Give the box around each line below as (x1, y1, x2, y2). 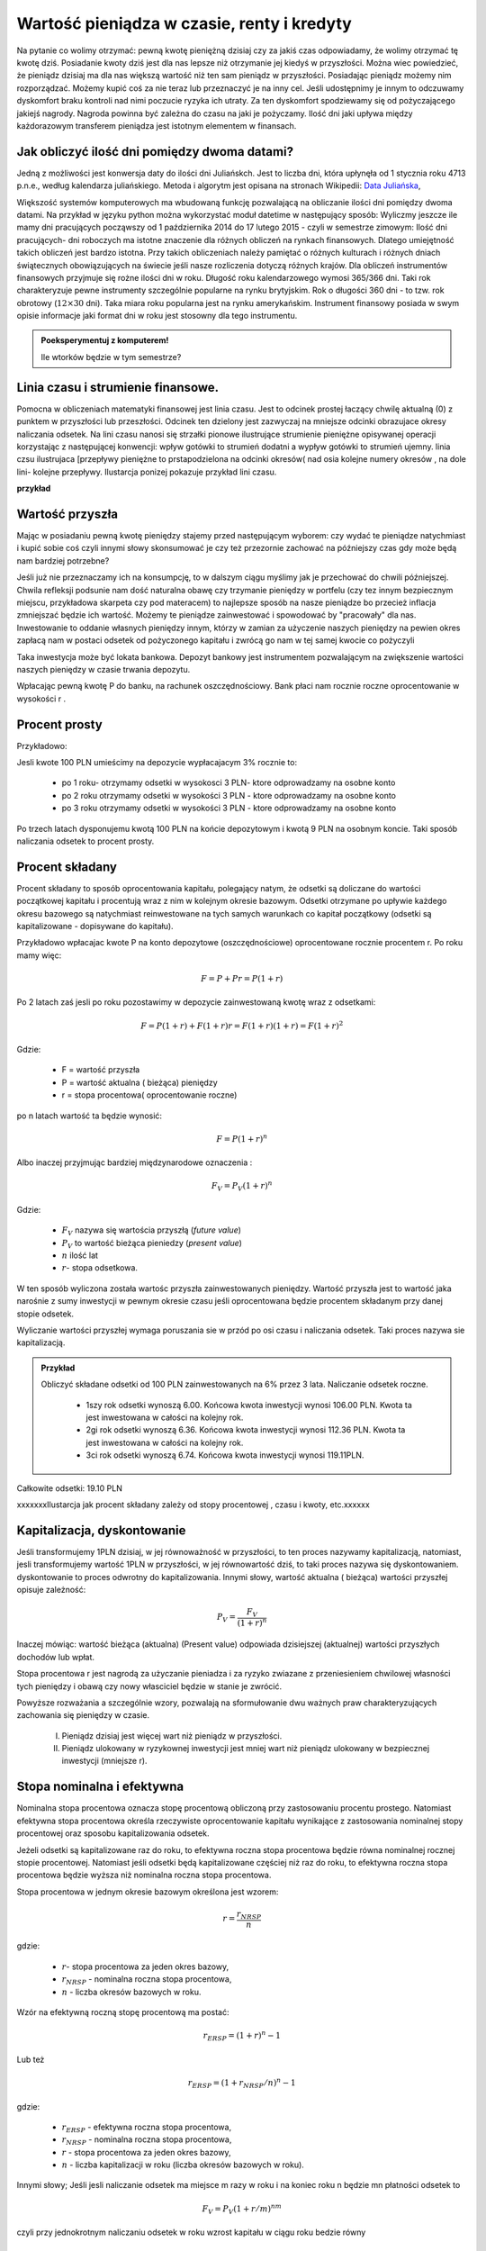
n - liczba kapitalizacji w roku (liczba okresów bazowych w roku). (61, 2159, 305, 2170)
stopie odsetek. (16, 1308, 75, 1319)
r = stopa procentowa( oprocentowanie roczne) (61, 1089, 238, 1100)
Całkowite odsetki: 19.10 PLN (16, 1482, 123, 1494)
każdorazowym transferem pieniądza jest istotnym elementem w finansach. (16, 120, 297, 131)
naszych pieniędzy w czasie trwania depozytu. (16, 664, 191, 674)
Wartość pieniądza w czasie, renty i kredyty (16, 14, 353, 33)
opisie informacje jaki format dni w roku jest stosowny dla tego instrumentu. (16, 311, 298, 321)
